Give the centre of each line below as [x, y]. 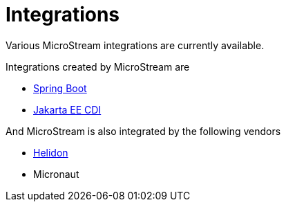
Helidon [51, 152]
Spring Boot [60, 88]
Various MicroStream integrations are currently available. [135, 45]
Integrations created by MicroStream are [98, 66]
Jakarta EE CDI [67, 109]
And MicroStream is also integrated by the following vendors [143, 131]
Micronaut [56, 174]
